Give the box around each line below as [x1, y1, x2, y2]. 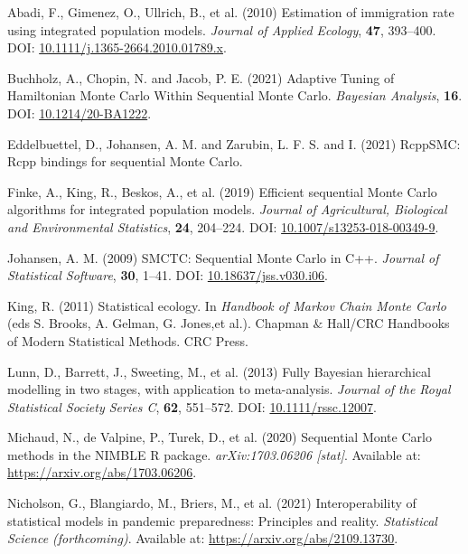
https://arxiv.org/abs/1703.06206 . [7, 463, 197, 482]
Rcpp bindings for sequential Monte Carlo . [7, 152, 243, 171]
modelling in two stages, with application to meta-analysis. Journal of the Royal [7, 380, 451, 399]
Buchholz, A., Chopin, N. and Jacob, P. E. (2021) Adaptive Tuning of [7, 68, 395, 87]
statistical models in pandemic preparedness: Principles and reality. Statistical [7, 511, 437, 530]
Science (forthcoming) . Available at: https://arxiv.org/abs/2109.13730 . [7, 529, 398, 548]
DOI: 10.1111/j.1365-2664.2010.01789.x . [7, 38, 227, 57]
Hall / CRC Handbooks [327, 314, 450, 333]
